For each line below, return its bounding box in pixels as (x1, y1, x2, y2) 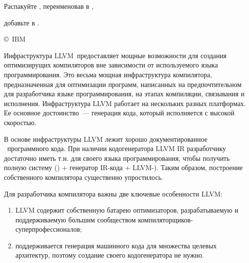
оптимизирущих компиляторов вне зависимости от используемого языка (4, 60, 218, 70)
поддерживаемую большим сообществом (15, 214, 136, 224)
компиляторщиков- (138, 214, 193, 224)
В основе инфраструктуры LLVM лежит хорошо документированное (4, 133, 208, 144)
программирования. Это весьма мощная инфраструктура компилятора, (4, 69, 212, 79)
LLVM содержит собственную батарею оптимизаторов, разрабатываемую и (15, 205, 238, 215)
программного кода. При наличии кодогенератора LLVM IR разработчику (7, 143, 226, 153)
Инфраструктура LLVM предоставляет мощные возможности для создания (4, 50, 227, 60)
